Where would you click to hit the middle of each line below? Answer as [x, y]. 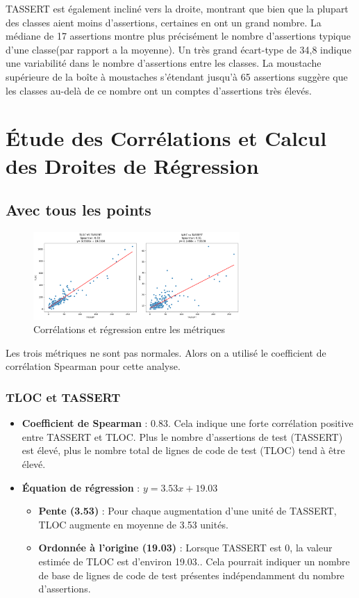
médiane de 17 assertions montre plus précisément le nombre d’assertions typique [178, 36]
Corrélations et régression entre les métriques [129, 329]
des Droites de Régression [132, 165]
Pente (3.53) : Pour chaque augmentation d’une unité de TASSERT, [187, 511]
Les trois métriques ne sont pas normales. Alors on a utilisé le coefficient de [166, 352]
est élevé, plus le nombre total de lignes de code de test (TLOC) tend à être [183, 450]
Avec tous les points [78, 210]
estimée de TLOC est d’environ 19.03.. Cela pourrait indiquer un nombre [194, 561]
